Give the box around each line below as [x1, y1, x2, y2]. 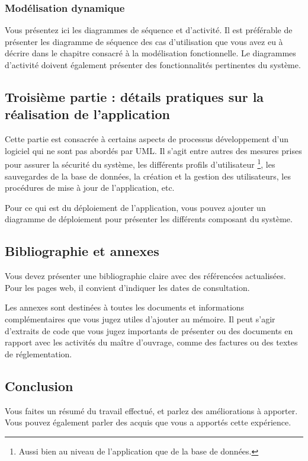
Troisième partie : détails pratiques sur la [5, 87, 264, 105]
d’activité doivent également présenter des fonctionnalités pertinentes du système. [5, 59, 301, 71]
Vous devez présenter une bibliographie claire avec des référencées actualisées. [5, 270, 286, 282]
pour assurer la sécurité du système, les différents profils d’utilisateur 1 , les [5, 156, 275, 171]
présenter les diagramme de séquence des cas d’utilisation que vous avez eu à [5, 35, 283, 47]
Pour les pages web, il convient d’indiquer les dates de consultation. [5, 281, 250, 293]
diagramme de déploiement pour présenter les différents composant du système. [5, 213, 293, 225]
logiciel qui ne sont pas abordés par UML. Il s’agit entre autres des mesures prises [5, 144, 302, 156]
